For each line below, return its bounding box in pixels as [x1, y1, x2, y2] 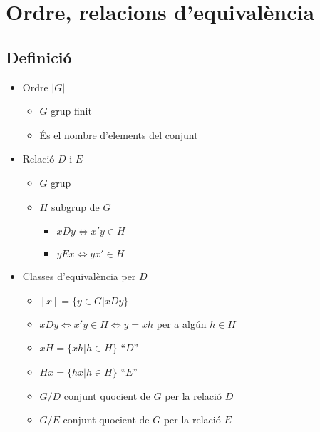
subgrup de [51, 199, 100, 214]
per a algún [156, 316, 207, 331]
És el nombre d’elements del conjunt [39, 127, 198, 142]
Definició [6, 46, 72, 68]
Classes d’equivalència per [22, 269, 136, 284]
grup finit [51, 103, 92, 118]
